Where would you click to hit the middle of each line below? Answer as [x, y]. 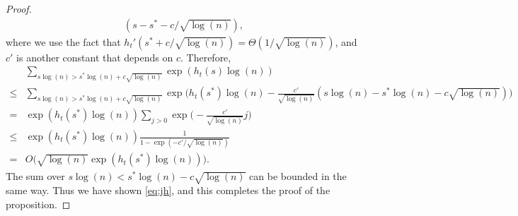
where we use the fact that [63, 41]
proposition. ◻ [38, 204]
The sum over [35, 176]
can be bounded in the [298, 176]
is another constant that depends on [95, 57]
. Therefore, [206, 57]
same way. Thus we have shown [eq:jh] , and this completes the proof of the [168, 190]
